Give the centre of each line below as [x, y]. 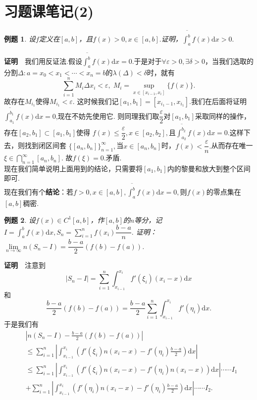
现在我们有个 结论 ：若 [39, 192]
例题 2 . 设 [20, 220]
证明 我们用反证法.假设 [43, 61]
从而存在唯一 [232, 145]
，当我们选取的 [229, 61]
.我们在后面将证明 [218, 101]
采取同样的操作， [223, 116]
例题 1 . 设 [20, 39]
